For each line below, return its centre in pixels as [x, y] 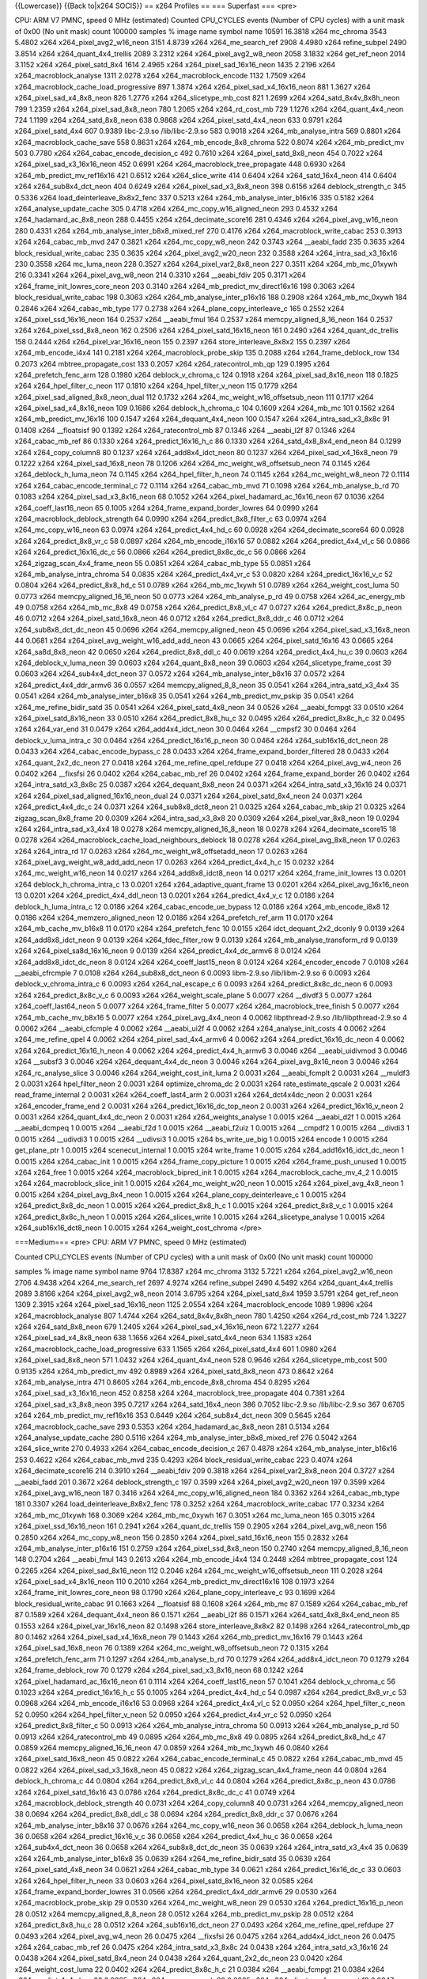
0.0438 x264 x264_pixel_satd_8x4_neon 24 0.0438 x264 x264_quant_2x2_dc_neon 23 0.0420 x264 [179, 1958]
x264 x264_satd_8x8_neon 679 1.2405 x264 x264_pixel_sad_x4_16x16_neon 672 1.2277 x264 [167, 1327]
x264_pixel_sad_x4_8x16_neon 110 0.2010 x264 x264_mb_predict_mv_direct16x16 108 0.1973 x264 [175, 1582]
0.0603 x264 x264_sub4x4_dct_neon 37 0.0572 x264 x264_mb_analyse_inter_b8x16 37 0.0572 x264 [180, 674]
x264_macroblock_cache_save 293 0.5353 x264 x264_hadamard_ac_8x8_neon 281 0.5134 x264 [172, 1426]
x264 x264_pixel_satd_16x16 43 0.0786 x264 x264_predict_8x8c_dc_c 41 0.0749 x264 [155, 1792]
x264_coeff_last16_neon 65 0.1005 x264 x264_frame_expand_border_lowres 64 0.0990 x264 [167, 507]
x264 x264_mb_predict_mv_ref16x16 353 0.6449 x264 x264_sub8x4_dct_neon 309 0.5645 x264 [173, 1415]
